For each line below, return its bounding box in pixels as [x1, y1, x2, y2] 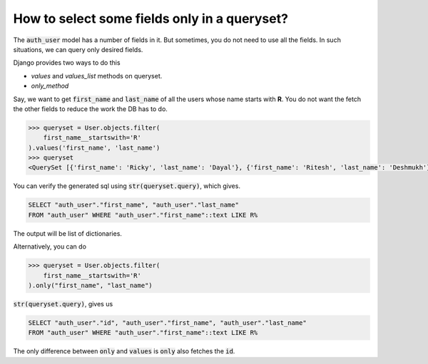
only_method [31, 82, 69, 90]
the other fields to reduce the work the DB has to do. [13, 104, 168, 113]
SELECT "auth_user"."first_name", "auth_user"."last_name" [28, 201, 239, 209]
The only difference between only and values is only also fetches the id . [13, 347, 235, 355]
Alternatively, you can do [13, 242, 87, 251]
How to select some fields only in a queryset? [13, 11, 289, 26]
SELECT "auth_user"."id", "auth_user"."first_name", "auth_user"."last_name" [28, 318, 307, 327]
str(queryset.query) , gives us [13, 299, 113, 308]
